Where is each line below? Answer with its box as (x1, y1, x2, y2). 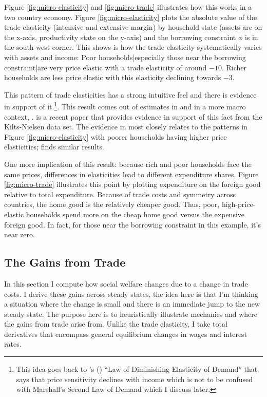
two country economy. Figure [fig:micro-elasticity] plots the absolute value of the (4, 11, 257, 22)
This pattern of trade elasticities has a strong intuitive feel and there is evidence (4, 89, 257, 100)
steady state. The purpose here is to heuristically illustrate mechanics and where (4, 308, 258, 319)
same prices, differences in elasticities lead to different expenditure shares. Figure (4, 168, 259, 179)
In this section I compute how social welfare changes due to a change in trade (4, 278, 248, 289)
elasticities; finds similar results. (4, 141, 104, 152)
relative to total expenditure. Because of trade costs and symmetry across (4, 188, 236, 199)
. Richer (221, 62, 247, 72)
